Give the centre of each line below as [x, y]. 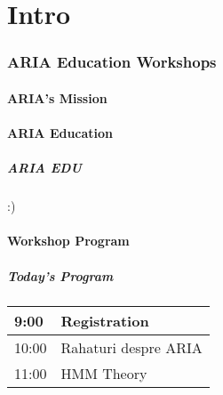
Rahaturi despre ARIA [131, 347]
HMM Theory [104, 373]
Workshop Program [68, 241]
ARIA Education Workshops [112, 62]
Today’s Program [60, 275]
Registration [105, 320]
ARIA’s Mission [57, 97]
